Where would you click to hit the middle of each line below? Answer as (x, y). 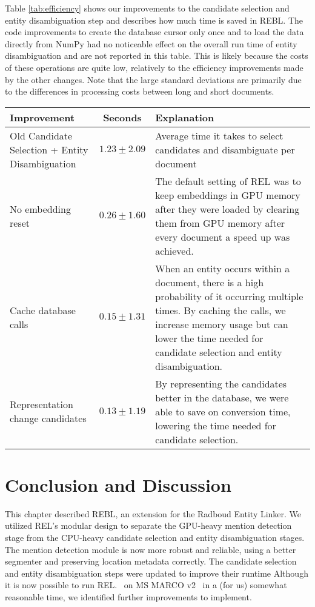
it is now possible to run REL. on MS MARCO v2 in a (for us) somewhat (146, 585)
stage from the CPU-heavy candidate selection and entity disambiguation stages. (155, 538)
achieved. (174, 250)
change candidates (48, 418)
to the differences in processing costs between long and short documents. (140, 91)
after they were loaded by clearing (227, 209)
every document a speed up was (223, 236)
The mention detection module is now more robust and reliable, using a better (151, 549)
